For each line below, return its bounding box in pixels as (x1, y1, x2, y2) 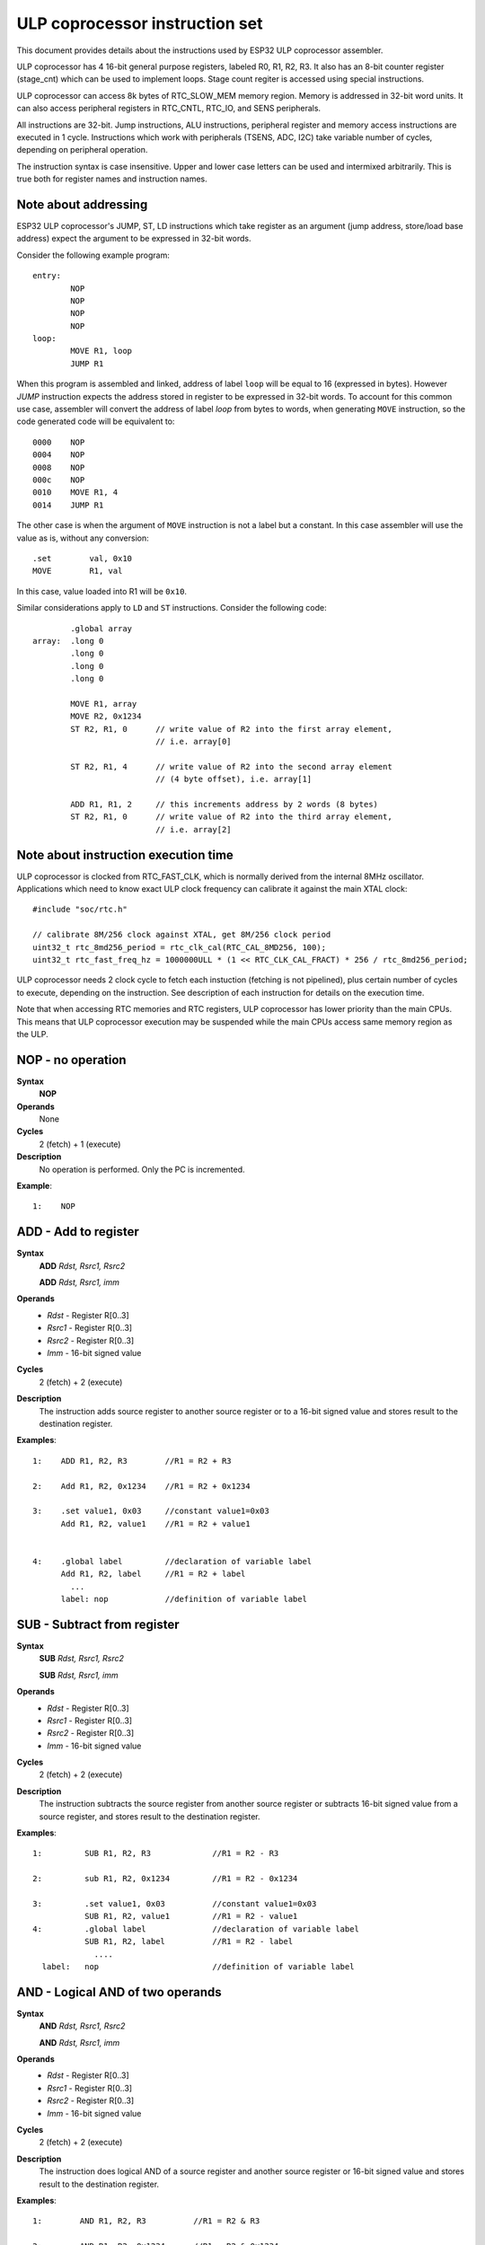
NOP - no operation (16, 1052, 127, 1068)
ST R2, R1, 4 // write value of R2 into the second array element (70, 762, 392, 771)
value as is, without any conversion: (16, 533, 149, 543)
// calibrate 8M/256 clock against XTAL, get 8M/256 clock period (32, 929, 331, 940)
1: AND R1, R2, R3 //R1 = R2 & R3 (32, 2216, 260, 2226)
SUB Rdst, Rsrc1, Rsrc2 (39, 1653, 125, 1664)
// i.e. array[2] (155, 824, 233, 834)
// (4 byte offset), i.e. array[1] (155, 774, 313, 785)
